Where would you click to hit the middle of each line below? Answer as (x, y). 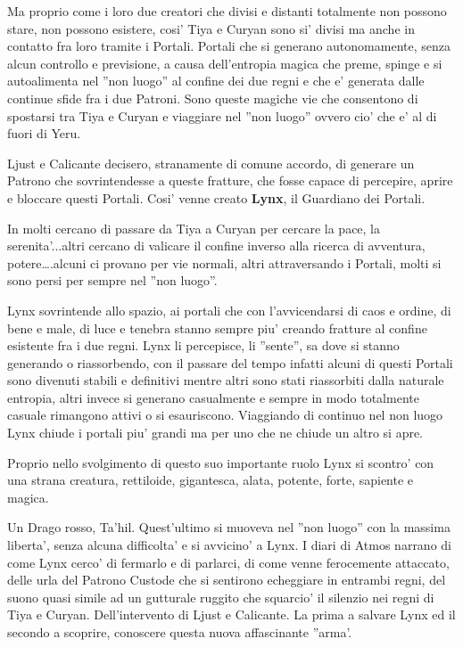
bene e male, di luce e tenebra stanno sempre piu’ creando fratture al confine (217, 328)
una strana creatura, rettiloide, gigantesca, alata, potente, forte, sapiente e (211, 480)
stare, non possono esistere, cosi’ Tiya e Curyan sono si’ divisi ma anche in (211, 28)
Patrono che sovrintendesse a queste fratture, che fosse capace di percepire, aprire (230, 180)
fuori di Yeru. (44, 133)
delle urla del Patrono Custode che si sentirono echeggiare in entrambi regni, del (227, 580)
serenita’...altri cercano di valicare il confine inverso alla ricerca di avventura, (216, 246)
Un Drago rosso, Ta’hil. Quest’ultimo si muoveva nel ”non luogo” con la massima (229, 527)
